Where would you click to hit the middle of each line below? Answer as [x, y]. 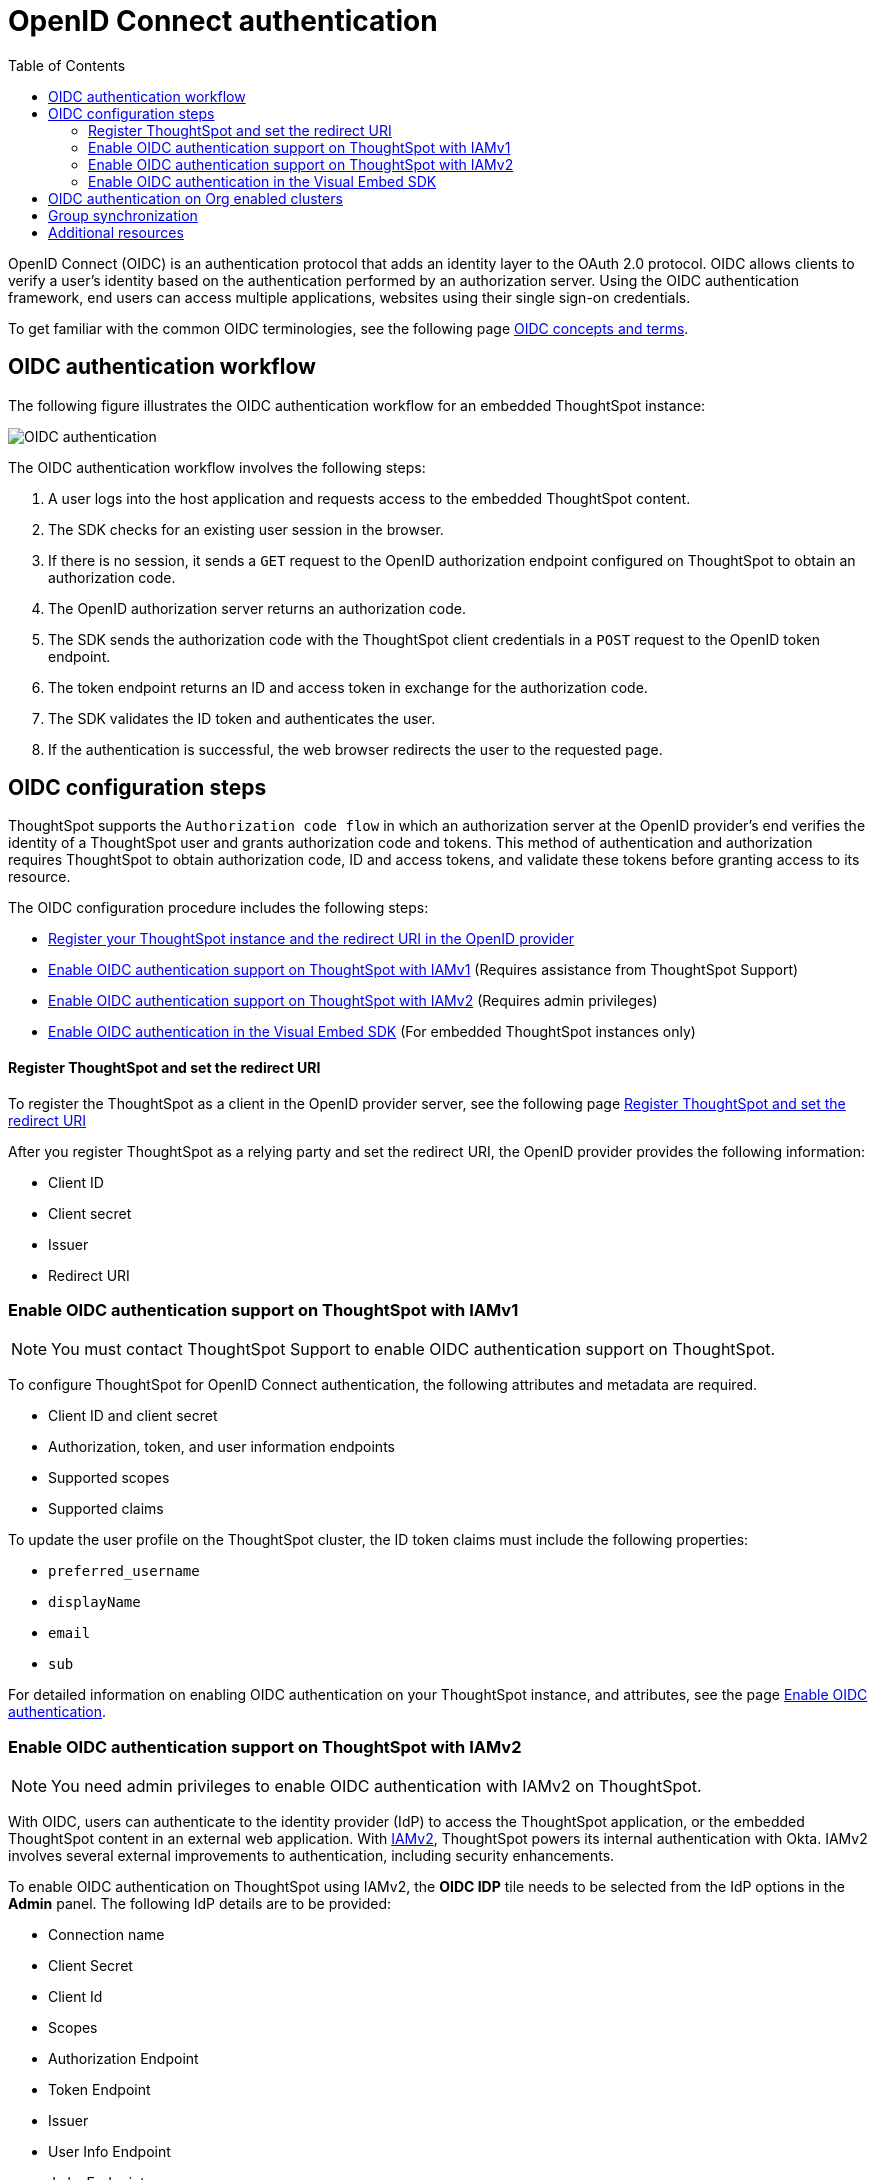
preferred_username [124, 1571]
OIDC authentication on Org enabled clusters [195, 198]
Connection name [106, 1935]
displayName [94, 1602]
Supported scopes [109, 1478]
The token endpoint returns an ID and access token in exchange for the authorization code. [348, 687]
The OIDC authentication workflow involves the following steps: [217, 467]
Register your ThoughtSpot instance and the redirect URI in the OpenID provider [311, 939]
